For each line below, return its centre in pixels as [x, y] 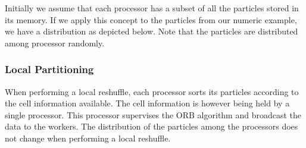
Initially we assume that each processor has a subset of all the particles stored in [152, 8]
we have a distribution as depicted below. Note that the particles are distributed [152, 31]
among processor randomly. [55, 42]
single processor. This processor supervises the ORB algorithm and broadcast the [153, 114]
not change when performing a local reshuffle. [88, 138]
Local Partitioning [49, 69]
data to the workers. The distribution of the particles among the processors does [152, 126]
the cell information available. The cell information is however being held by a [147, 103]
